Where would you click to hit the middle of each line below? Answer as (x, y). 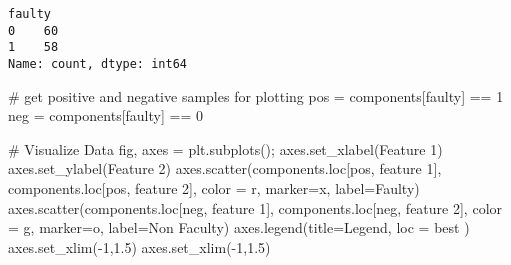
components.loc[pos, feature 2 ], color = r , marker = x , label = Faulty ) (214, 188)
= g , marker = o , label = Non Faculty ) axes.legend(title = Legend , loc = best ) (239, 227)
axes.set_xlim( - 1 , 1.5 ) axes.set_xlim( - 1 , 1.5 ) (139, 246)
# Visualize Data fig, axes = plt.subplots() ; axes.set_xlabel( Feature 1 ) (225, 148)
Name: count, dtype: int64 (97, 63)
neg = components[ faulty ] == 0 (105, 115)
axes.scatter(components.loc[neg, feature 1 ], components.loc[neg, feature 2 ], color (255, 207)
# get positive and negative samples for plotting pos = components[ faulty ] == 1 (256, 95)
